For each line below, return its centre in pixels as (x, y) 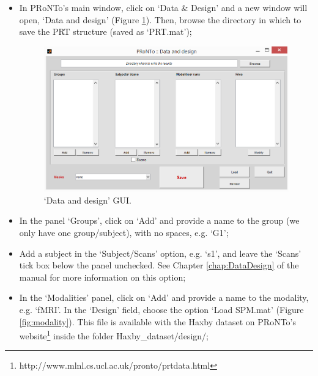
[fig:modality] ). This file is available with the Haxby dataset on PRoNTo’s (158, 321)
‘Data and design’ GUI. (87, 200)
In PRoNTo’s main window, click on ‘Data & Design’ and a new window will (163, 7)
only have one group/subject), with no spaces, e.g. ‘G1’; (124, 233)
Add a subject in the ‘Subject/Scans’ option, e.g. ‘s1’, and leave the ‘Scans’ (160, 253)
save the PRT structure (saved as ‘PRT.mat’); (105, 31)
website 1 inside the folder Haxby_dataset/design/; (114, 335)
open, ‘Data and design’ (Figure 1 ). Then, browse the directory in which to (160, 19)
